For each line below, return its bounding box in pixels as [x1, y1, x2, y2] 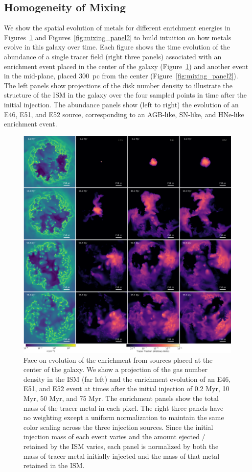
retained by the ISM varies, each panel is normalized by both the [23, 441, 219, 451]
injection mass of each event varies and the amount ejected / [23, 431, 206, 442]
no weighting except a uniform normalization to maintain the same [23, 412, 224, 422]
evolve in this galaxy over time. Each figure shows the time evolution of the [4, 42, 230, 52]
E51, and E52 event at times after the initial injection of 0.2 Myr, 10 [23, 383, 229, 394]
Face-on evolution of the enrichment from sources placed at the [23, 354, 213, 365]
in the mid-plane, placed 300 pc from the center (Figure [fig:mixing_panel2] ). [4, 71, 238, 81]
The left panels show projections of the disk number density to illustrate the [4, 80, 232, 90]
